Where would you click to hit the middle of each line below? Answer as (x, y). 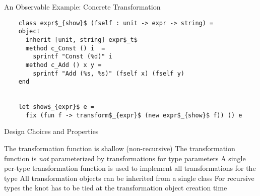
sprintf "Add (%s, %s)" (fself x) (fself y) (109, 73)
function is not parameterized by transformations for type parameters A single (125, 158)
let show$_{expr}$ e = (56, 107)
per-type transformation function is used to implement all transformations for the (130, 168)
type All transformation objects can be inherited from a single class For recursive (129, 178)
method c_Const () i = (65, 48)
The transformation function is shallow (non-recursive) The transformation (120, 148)
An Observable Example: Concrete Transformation (82, 7)
